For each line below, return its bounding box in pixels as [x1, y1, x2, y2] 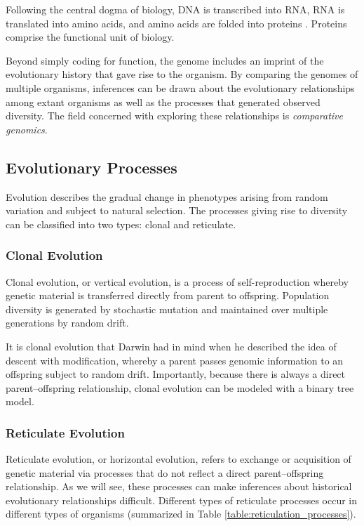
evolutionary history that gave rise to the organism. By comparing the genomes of [6, 67, 358, 81]
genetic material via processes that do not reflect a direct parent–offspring [6, 465, 324, 480]
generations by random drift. [6, 315, 129, 330]
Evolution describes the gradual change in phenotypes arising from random [6, 189, 328, 204]
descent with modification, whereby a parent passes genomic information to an [6, 353, 344, 367]
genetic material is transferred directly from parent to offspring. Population [6, 288, 330, 303]
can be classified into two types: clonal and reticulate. [6, 216, 236, 231]
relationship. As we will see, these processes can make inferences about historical [6, 479, 352, 494]
